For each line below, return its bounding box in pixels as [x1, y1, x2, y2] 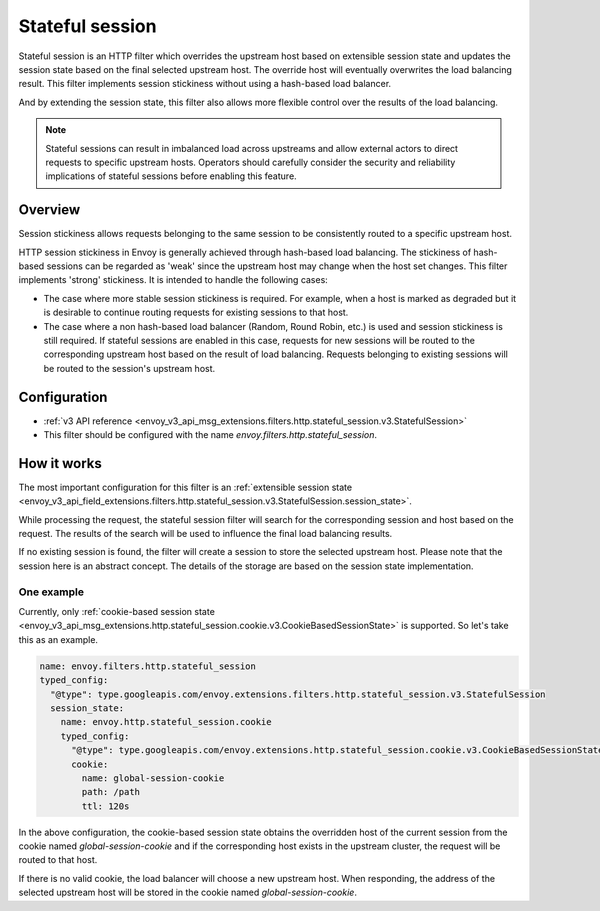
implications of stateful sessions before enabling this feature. [45, 170, 297, 182]
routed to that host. [18, 854, 98, 866]
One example [18, 585, 85, 599]
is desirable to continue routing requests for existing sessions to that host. [43, 306, 349, 319]
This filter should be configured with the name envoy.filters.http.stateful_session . [43, 429, 378, 440]
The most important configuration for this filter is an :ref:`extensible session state [18, 481, 353, 493]
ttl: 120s [81, 800, 130, 812]
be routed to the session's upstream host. [43, 362, 216, 374]
